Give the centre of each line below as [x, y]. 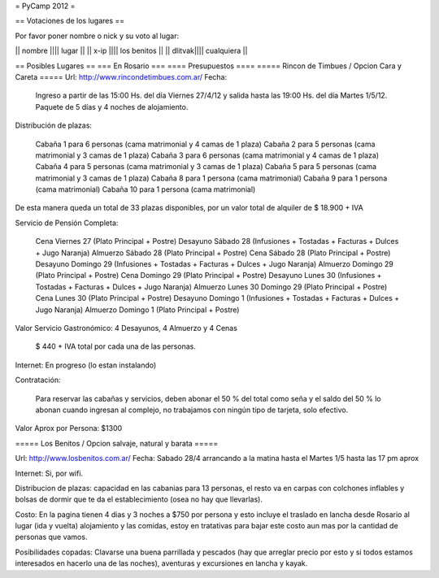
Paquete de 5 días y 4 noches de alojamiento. [112, 106]
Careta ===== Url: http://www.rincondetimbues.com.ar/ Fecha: [121, 76]
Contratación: [38, 380]
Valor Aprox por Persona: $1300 [69, 428]
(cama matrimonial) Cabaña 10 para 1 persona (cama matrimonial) [146, 189]
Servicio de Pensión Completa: [67, 223]
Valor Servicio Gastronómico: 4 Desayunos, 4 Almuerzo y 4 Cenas [126, 328]
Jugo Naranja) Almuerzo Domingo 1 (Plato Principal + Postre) [137, 310]
